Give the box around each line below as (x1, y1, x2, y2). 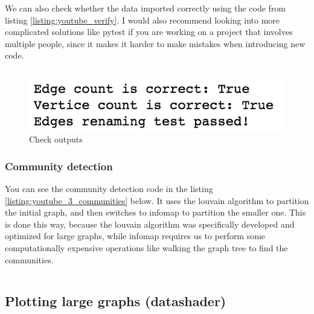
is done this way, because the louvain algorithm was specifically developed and (5, 217, 295, 230)
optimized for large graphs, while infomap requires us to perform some (5, 229, 266, 242)
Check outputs (29, 133, 83, 146)
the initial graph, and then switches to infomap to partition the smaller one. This (5, 206, 306, 219)
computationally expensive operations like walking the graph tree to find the (5, 242, 288, 254)
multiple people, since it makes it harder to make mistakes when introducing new (5, 37, 306, 50)
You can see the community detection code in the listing (5, 182, 213, 195)
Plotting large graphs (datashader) (5, 291, 226, 310)
